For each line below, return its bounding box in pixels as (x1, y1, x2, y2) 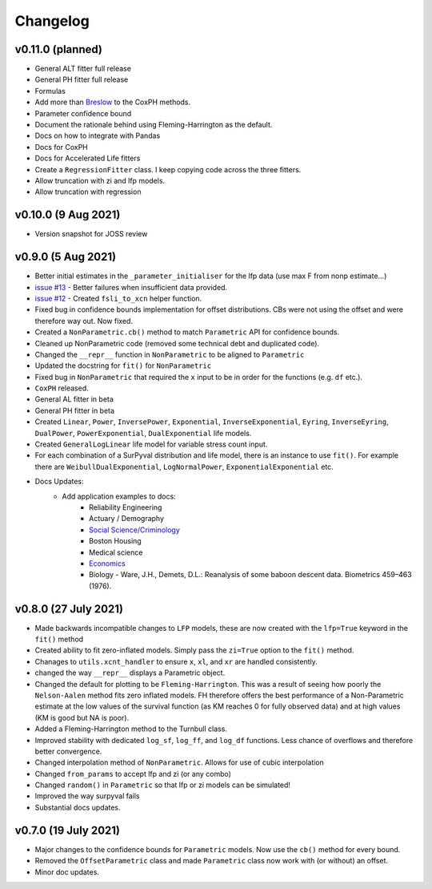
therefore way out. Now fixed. (34, 316, 134, 325)
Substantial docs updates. (34, 802, 121, 812)
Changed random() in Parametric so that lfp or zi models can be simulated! (34, 780, 291, 790)
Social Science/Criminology (89, 525, 180, 535)
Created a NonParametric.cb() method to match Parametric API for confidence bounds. (34, 327, 340, 337)
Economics (89, 558, 126, 568)
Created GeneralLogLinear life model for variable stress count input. (34, 439, 268, 449)
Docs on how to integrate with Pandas (34, 131, 161, 140)
